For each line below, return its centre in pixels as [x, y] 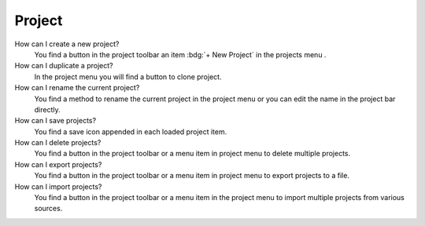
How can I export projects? [58, 164]
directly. [47, 109]
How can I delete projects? [58, 143]
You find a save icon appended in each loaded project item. [131, 131]
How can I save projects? [55, 121]
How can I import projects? [58, 186]
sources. [48, 209]
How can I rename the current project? [77, 88]
